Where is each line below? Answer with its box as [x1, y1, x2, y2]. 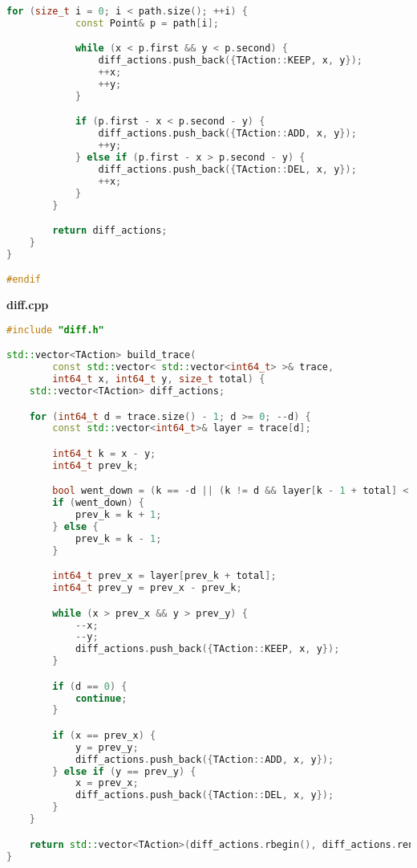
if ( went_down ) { [52, 497, 144, 509]
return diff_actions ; [52, 225, 168, 237]
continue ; [75, 692, 128, 704]
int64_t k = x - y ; [52, 447, 156, 459]
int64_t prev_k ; [52, 459, 139, 471]
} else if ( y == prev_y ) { [52, 765, 196, 777]
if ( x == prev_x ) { [52, 729, 156, 741]
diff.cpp [6, 296, 49, 313]
